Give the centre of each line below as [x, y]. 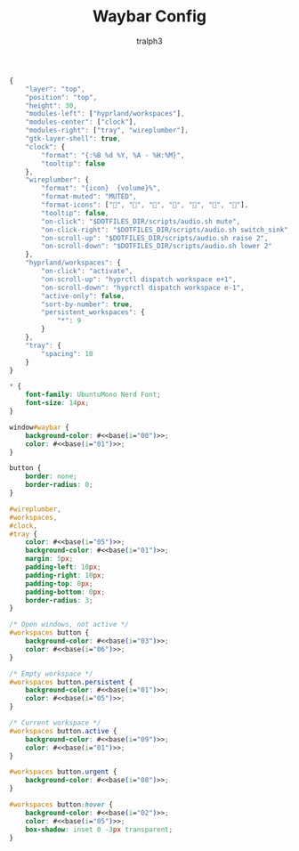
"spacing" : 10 [67, 353]
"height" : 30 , [51, 105]
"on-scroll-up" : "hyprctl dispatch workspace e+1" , [139, 279]
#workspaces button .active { [63, 731]
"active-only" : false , [83, 296]
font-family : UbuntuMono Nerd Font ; [93, 395]
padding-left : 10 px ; [63, 567]
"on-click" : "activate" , [87, 272]
